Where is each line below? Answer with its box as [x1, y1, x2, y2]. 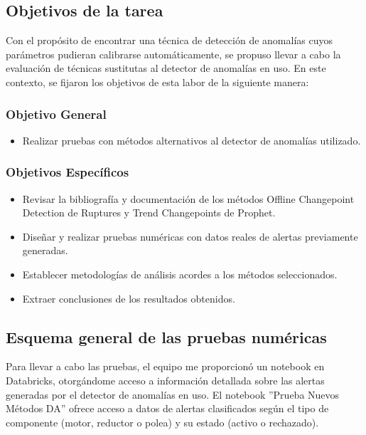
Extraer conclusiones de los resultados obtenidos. [22, 290, 235, 305]
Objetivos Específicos [6, 163, 129, 181]
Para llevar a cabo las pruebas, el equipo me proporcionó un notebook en [6, 359, 325, 374]
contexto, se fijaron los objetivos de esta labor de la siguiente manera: [6, 74, 309, 89]
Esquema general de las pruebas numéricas [6, 325, 327, 347]
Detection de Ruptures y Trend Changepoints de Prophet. [22, 205, 276, 220]
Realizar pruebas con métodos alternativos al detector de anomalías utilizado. [22, 132, 361, 147]
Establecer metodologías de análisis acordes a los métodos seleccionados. [22, 266, 338, 281]
